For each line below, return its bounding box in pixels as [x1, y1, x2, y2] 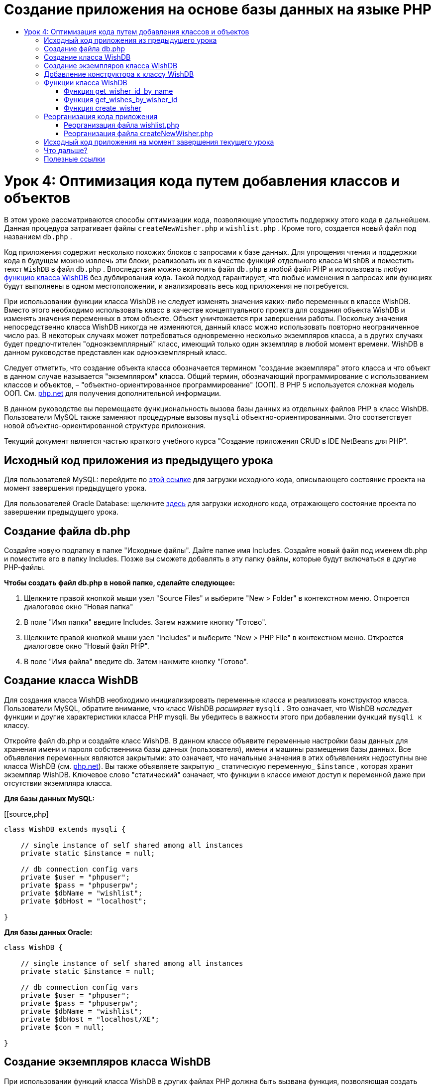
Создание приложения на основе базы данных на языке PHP [4, 1, 432, 18]
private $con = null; [20, 1023, 105, 1031]
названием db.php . [4, 232, 72, 241]
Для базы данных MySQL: [4, 794, 95, 803]
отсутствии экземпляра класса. [4, 778, 112, 787]
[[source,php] [4, 809, 49, 818]
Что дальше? [44, 146, 88, 155]
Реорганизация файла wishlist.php [64, 120, 180, 129]
